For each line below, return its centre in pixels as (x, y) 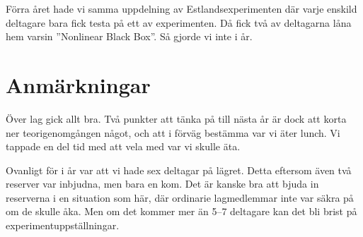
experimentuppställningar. (63, 225)
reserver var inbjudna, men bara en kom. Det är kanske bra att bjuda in (162, 184)
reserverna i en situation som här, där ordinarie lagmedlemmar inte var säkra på (180, 197)
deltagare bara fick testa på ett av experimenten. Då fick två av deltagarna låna (179, 22)
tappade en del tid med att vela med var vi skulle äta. (123, 146)
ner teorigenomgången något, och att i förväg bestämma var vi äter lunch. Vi (173, 132)
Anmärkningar (78, 84)
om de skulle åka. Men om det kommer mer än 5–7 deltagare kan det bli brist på (181, 211)
